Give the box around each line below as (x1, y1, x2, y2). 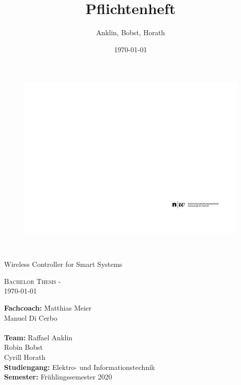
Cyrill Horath (4, 352, 46, 362)
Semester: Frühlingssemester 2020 (4, 371, 112, 382)
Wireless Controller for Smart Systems (4, 259, 123, 269)
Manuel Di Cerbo (4, 312, 58, 323)
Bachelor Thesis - (4, 275, 61, 286)
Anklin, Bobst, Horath (96, 27, 165, 38)
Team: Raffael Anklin (4, 332, 73, 342)
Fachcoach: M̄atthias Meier (4, 303, 92, 313)
